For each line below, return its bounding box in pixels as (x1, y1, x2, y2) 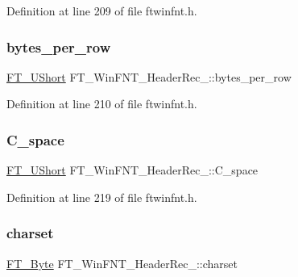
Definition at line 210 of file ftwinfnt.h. (6, 95, 197, 112)
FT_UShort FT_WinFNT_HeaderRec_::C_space (6, 162, 259, 178)
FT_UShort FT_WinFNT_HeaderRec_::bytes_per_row (6, 68, 292, 85)
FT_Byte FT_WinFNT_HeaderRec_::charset (6, 254, 238, 271)
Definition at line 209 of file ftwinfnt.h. (6, 2, 197, 19)
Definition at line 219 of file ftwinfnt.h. (6, 188, 197, 205)
